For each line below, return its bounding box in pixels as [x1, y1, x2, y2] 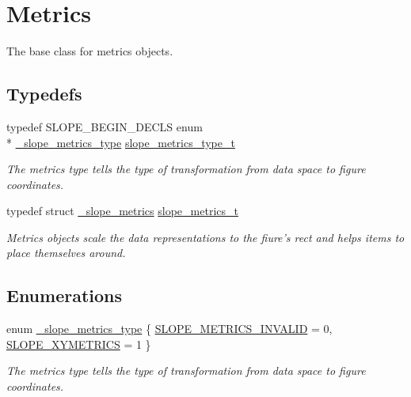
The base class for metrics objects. [6, 43, 173, 59]
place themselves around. [6, 244, 126, 261]
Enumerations [6, 283, 123, 308]
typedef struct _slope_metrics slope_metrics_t [6, 202, 238, 219]
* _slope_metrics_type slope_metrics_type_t [6, 134, 235, 150]
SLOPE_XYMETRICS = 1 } [6, 335, 151, 352]
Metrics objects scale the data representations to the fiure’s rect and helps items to [6, 229, 405, 245]
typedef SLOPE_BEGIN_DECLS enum [6, 118, 203, 134]
